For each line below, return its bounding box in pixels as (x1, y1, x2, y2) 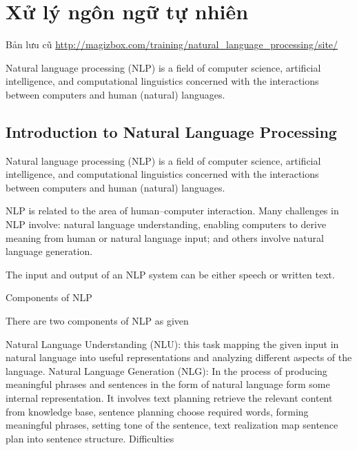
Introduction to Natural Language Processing (6, 121, 337, 142)
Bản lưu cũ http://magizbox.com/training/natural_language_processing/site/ (6, 37, 338, 52)
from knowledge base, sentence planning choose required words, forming (6, 404, 309, 418)
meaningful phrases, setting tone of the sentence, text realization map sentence (6, 418, 338, 432)
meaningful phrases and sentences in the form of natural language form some (6, 377, 330, 391)
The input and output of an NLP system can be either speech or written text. (6, 267, 335, 281)
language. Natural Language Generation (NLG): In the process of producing (6, 363, 327, 378)
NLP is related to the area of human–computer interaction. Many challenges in (6, 203, 339, 218)
